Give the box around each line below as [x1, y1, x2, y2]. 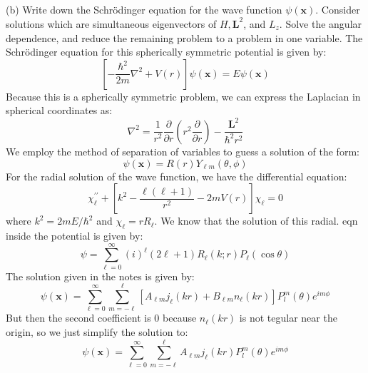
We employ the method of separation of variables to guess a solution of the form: [6, 143, 359, 158]
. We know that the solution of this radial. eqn [154, 213, 358, 228]
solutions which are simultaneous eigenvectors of [6, 16, 217, 31]
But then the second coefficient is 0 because [6, 310, 197, 325]
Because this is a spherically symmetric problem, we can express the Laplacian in [6, 88, 361, 103]
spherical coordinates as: [6, 103, 113, 118]
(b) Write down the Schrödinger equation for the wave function [6, 2, 282, 17]
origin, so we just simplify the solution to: [6, 324, 188, 339]
